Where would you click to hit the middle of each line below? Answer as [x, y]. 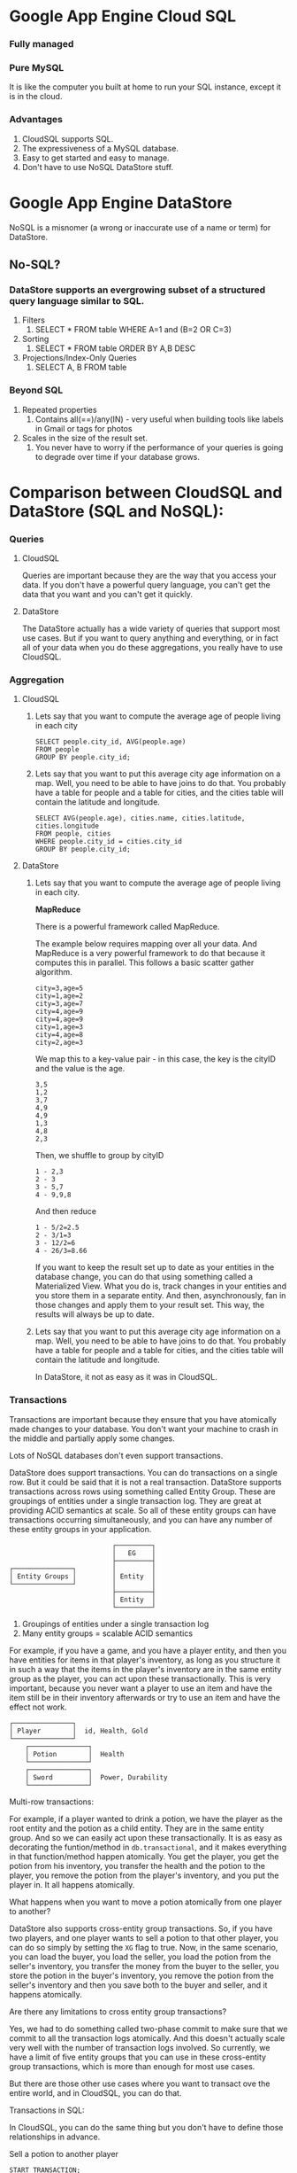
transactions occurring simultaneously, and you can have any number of [141, 1519]
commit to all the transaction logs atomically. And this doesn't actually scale [147, 2038]
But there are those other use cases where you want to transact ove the [140, 2083]
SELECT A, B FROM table [81, 367]
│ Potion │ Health [75, 1754]
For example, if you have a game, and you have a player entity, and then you [148, 1650]
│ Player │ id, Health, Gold [79, 1731]
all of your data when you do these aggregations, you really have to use [152, 648]
